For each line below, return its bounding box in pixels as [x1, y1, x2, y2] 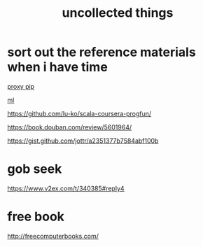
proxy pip [7, 82, 35, 90]
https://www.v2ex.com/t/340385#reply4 [7, 184, 125, 192]
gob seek [7, 161, 62, 177]
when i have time [7, 59, 108, 75]
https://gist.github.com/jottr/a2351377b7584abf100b [7, 136, 159, 145]
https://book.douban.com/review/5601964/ [7, 122, 132, 131]
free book [7, 209, 65, 225]
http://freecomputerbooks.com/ [7, 232, 99, 240]
